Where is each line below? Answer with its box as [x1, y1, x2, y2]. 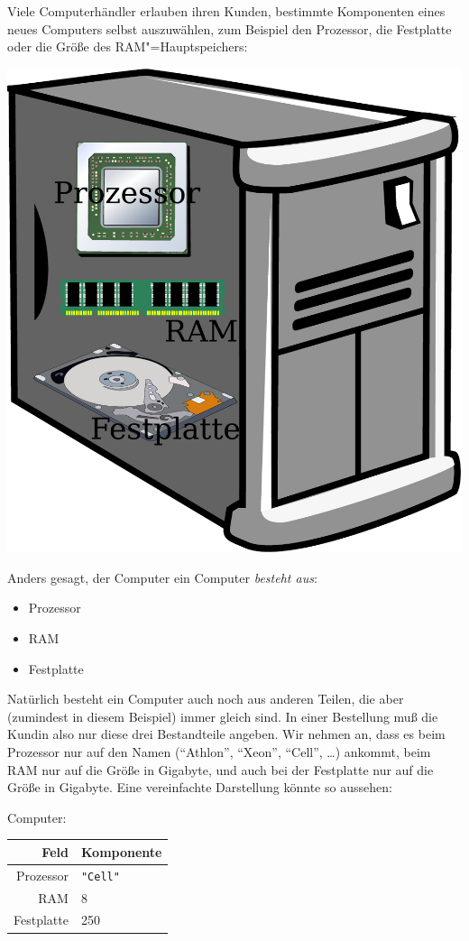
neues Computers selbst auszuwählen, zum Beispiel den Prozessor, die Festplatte [7, 19, 452, 38]
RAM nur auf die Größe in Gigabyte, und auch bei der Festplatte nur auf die [7, 760, 434, 779]
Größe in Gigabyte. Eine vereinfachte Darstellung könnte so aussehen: [7, 778, 392, 797]
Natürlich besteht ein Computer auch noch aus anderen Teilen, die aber [7, 689, 404, 708]
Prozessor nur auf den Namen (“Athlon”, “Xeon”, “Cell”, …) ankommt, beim [7, 743, 431, 761]
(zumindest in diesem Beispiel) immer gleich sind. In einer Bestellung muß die [7, 706, 438, 725]
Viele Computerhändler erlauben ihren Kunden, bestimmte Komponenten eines [7, 2, 446, 20]
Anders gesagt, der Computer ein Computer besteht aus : [7, 567, 317, 586]
